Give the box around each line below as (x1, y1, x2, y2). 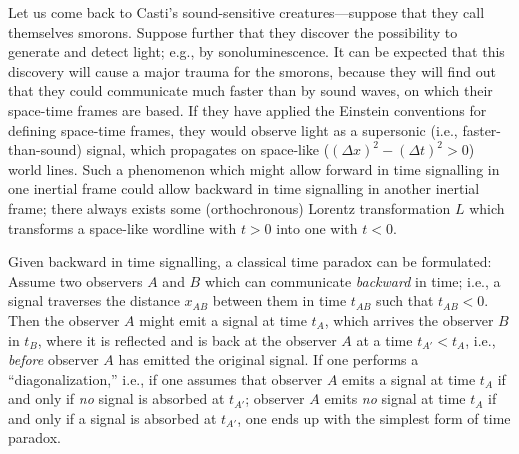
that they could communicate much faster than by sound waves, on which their (8, 80, 493, 101)
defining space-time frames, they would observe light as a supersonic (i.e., (8, 119, 458, 140)
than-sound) (8, 139, 82, 160)
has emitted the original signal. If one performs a (118, 349, 419, 370)
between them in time (212, 290, 347, 311)
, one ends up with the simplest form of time (237, 407, 511, 428)
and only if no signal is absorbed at (8, 388, 225, 409)
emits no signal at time (324, 388, 466, 409)
